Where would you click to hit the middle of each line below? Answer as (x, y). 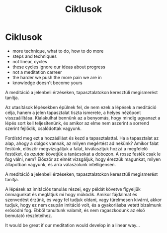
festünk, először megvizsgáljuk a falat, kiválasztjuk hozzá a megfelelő (77, 148)
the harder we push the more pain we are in (57, 77)
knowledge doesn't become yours (47, 83)
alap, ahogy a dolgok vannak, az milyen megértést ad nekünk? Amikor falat (82, 143)
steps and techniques (35, 56)
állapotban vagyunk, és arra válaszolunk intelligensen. (61, 164)
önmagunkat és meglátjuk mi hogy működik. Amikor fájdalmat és (71, 194)
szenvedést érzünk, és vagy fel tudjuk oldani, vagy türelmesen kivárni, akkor (83, 200)
